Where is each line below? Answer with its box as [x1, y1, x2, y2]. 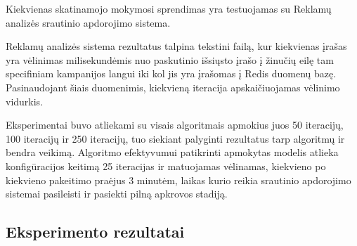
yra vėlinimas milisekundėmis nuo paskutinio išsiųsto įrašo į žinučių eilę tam [6, 52, 334, 67]
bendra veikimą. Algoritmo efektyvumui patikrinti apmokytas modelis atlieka [6, 145, 339, 160]
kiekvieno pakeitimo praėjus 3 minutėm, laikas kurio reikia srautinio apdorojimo [6, 172, 351, 187]
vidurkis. [6, 93, 44, 108]
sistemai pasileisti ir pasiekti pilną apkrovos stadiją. [6, 186, 228, 201]
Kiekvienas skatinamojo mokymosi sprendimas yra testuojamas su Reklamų [6, 1, 332, 15]
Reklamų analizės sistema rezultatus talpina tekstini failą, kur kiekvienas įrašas [6, 39, 347, 53]
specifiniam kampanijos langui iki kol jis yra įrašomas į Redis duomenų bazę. [6, 66, 337, 81]
